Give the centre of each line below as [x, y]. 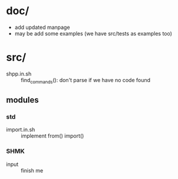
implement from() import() [52, 136]
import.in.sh [21, 130]
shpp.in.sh [19, 74]
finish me [32, 170]
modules [23, 100]
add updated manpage [42, 27]
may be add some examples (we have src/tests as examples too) [93, 33]
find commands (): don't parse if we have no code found [86, 81]
